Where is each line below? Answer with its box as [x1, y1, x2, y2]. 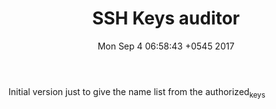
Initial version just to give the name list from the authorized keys [8, 85, 266, 100]
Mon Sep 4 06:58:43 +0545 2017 [97, 40, 235, 52]
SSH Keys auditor [91, 7, 241, 30]
